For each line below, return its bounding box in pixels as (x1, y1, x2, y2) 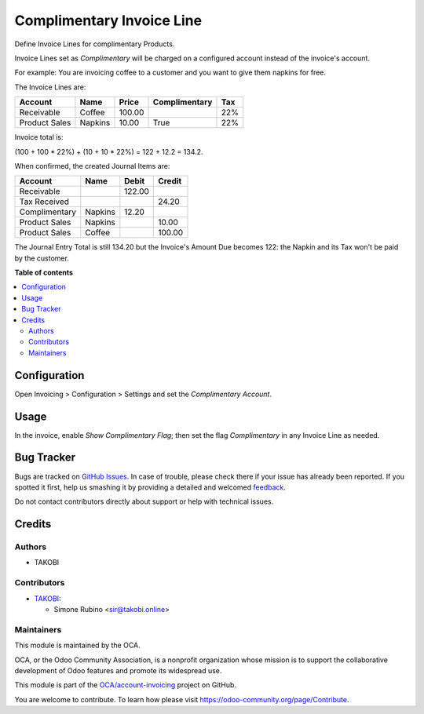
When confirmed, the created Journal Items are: (14, 161, 170, 170)
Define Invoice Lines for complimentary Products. (14, 39, 175, 49)
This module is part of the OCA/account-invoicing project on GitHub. (14, 680, 237, 690)
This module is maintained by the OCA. (14, 640, 141, 650)
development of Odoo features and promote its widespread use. (14, 665, 222, 675)
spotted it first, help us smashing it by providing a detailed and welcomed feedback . (14, 483, 287, 492)
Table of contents (14, 268, 74, 278)
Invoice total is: (14, 133, 64, 142)
